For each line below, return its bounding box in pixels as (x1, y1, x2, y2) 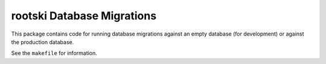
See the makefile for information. (11, 50, 98, 57)
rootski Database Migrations (11, 9, 157, 22)
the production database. (11, 38, 74, 45)
